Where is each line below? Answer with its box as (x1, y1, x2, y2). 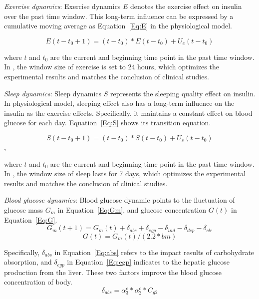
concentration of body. (4, 277, 72, 287)
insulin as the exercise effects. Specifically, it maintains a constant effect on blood (4, 107, 253, 118)
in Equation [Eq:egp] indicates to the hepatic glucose (67, 257, 230, 267)
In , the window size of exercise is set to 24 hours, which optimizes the (4, 61, 219, 72)
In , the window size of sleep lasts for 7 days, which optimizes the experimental (4, 168, 246, 179)
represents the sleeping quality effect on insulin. (110, 88, 256, 98)
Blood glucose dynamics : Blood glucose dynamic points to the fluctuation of (4, 195, 235, 205)
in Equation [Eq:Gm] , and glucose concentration (57, 204, 207, 215)
